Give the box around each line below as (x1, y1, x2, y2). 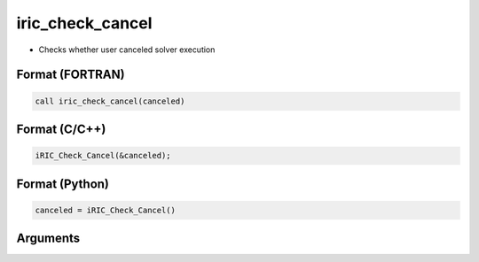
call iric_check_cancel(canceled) (35, 96, 185, 106)
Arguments (16, 231, 81, 246)
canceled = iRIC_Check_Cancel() (35, 204, 177, 215)
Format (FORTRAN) (16, 67, 125, 82)
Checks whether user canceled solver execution (38, 44, 216, 55)
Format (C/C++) (16, 121, 106, 136)
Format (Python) (16, 176, 110, 191)
